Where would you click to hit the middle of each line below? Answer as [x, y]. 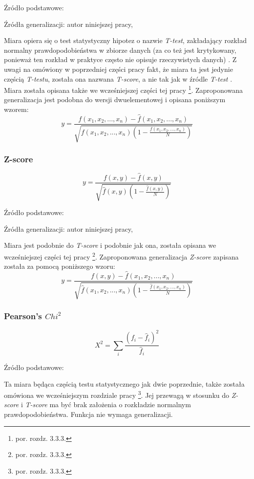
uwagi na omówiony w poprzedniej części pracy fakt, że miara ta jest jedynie [118, 69]
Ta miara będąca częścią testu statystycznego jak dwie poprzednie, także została [124, 383]
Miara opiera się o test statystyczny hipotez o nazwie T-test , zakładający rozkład [126, 40]
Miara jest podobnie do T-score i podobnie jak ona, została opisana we [110, 245]
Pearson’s [23, 316]
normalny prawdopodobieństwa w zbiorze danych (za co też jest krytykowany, [120, 50]
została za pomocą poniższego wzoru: [60, 266]
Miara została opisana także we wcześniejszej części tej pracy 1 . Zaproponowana [123, 89]
